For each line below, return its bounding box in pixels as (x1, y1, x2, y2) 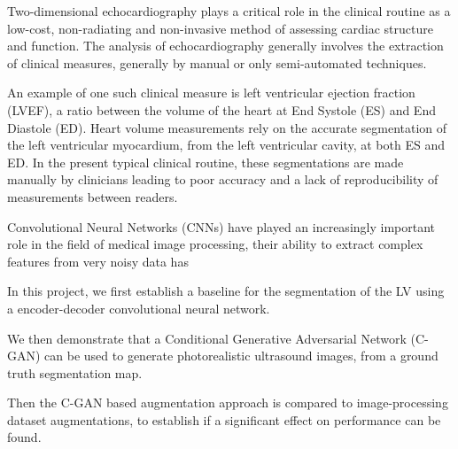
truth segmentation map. (7, 363, 143, 382)
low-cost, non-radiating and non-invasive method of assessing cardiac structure (7, 19, 433, 37)
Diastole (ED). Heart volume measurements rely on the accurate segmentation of (7, 118, 447, 136)
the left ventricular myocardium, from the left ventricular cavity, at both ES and (7, 135, 445, 154)
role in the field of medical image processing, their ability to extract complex (7, 235, 423, 253)
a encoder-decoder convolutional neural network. (7, 298, 270, 317)
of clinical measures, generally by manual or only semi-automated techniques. (7, 53, 427, 72)
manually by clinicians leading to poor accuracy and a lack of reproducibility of (7, 170, 439, 189)
